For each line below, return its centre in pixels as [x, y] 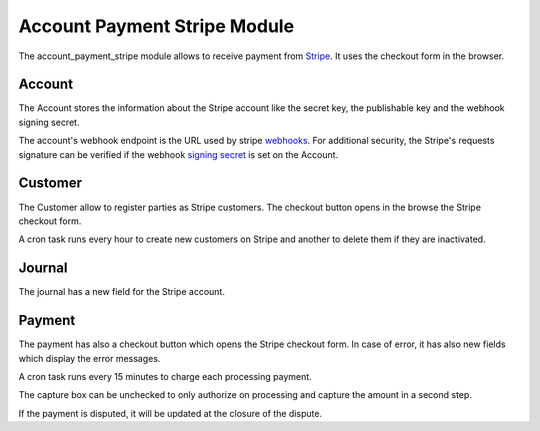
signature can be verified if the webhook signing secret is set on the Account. [178, 154]
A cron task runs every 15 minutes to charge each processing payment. [165, 376]
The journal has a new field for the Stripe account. [121, 292]
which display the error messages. [89, 358]
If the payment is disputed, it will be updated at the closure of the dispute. [170, 413]
